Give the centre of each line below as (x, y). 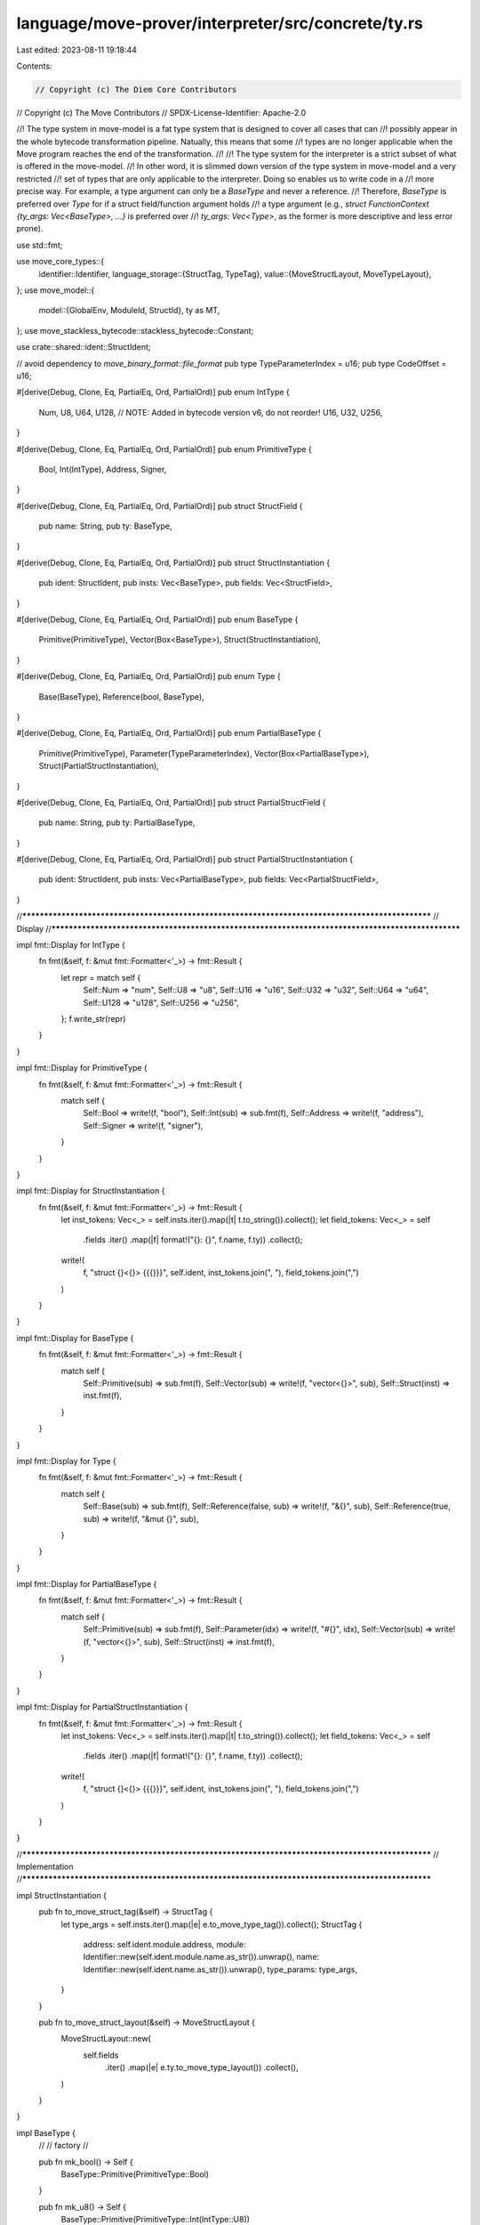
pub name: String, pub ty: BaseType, (105, 526)
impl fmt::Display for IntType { (71, 945)
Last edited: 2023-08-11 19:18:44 (77, 50)
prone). (30, 229)
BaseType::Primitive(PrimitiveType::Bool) (135, 2174)
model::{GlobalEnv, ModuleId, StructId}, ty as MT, (129, 311)
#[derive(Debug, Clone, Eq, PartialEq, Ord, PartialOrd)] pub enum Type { (148, 676)
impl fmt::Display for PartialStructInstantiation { (102, 1707)
